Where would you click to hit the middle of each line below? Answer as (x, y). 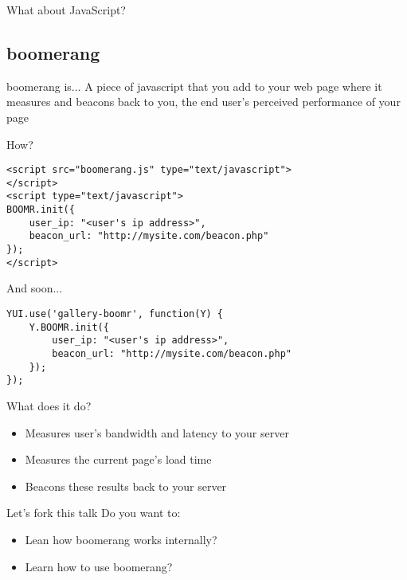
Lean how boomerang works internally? (121, 539)
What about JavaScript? (66, 10)
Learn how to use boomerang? (99, 566)
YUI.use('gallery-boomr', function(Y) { (115, 314)
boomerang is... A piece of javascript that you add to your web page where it (194, 86)
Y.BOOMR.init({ (69, 327)
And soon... (35, 288)
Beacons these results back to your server (126, 486)
